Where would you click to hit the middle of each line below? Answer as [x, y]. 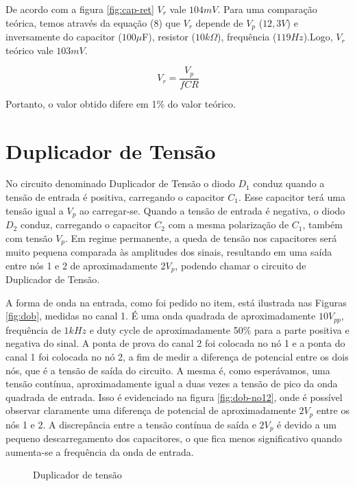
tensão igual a [35, 210]
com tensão [29, 238]
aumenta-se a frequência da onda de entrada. [100, 451]
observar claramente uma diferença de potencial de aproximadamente [151, 410]
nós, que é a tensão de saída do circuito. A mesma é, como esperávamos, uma [168, 370]
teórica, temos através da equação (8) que [93, 22]
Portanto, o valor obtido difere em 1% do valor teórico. [121, 103]
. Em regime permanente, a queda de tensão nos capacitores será [201, 238]
